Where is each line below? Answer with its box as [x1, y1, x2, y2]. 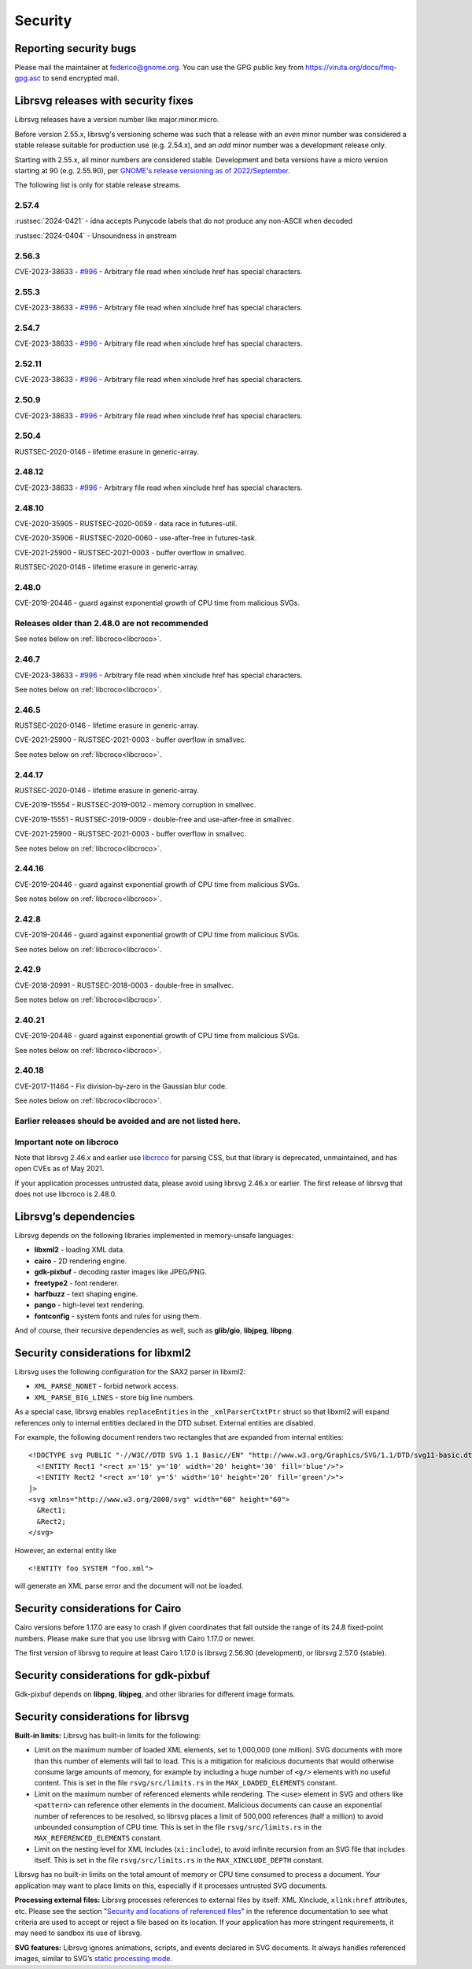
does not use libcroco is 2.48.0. [14, 1189, 117, 1199]
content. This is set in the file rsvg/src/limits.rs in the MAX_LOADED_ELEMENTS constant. [34, 1778, 337, 1788]
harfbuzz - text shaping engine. [34, 1289, 138, 1299]
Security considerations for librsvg [14, 1710, 190, 1723]
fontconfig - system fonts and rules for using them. [34, 1311, 202, 1321]
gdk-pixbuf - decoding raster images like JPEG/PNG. [34, 1267, 208, 1277]
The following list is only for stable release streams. [14, 180, 181, 190]
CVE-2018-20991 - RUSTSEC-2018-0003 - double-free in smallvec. [14, 981, 234, 990]
